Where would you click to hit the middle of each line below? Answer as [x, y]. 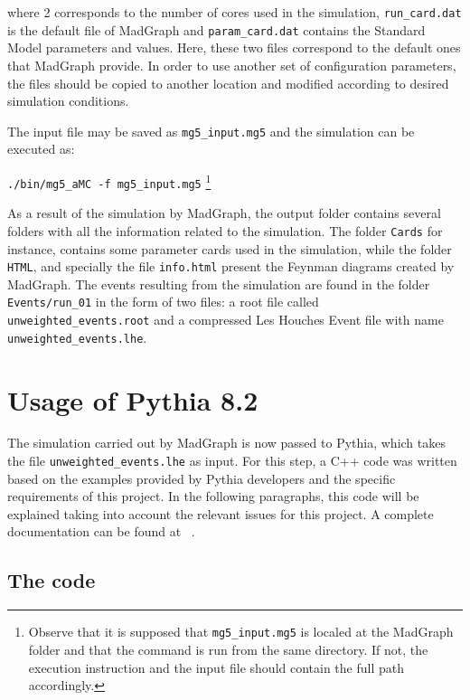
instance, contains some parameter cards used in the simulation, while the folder [230, 248]
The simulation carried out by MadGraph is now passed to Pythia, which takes [226, 443]
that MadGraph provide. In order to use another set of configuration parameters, [232, 65]
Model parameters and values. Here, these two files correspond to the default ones [234, 47]
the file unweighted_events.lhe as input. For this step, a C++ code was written [232, 461]
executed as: [41, 149]
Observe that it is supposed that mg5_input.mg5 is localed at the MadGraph [241, 632]
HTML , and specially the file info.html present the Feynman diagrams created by [231, 266]
